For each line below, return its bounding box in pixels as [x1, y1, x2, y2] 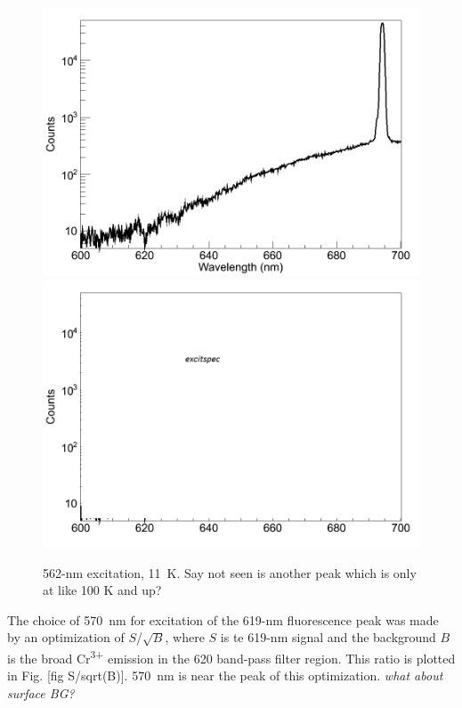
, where [165, 628, 205, 647]
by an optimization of [7, 628, 125, 647]
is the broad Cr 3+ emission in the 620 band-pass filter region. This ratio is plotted [7, 646, 456, 667]
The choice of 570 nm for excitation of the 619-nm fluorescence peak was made [7, 610, 439, 629]
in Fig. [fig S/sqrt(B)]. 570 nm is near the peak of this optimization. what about [7, 666, 443, 685]
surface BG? [7, 683, 75, 702]
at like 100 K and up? [43, 581, 162, 599]
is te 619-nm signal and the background [220, 628, 436, 647]
